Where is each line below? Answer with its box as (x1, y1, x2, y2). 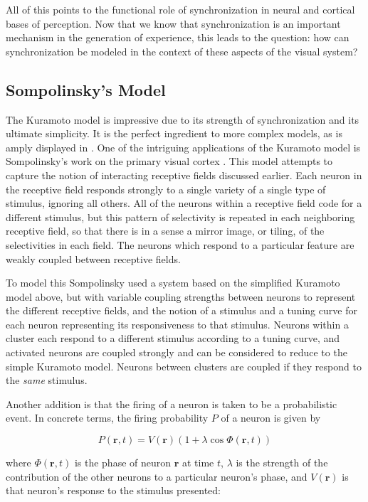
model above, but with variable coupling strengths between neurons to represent (6, 289, 356, 304)
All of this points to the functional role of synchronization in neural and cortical (6, 2, 355, 16)
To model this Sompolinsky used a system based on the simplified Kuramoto (6, 275, 340, 290)
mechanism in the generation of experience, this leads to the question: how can (6, 30, 349, 45)
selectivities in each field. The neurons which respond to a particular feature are (6, 237, 354, 252)
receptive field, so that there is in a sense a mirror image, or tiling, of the (6, 223, 325, 238)
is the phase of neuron (74, 455, 172, 470)
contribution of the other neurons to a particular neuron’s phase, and (6, 469, 307, 484)
